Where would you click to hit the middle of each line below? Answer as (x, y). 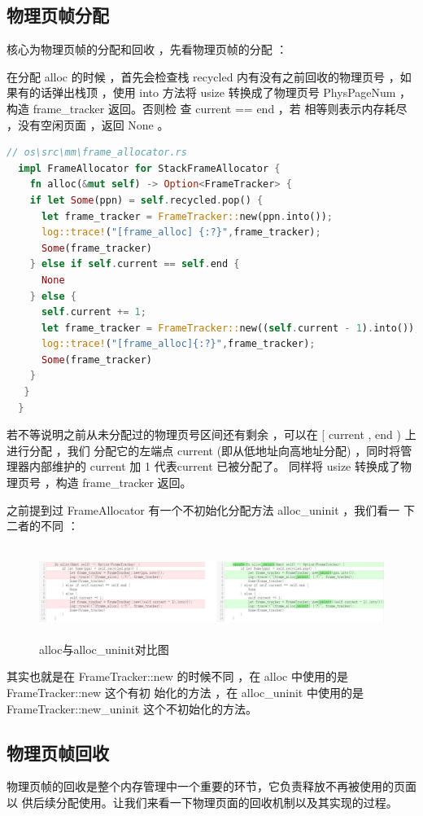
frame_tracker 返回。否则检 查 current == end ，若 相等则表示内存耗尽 (220, 108)
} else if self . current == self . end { (135, 264)
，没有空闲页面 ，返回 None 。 (88, 124)
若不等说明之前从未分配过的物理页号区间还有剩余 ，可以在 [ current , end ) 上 (211, 434)
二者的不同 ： (43, 526)
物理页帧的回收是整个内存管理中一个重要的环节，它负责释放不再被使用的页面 (211, 786)
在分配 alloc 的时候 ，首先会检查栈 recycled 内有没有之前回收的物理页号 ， (203, 76)
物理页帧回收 (58, 752)
